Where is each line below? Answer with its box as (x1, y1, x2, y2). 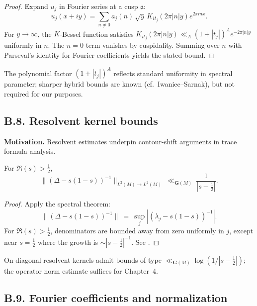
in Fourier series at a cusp (59, 1, 138, 11)
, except (229, 225, 254, 236)
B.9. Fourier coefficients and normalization (4, 290, 228, 305)
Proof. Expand (4, 1, 48, 11)
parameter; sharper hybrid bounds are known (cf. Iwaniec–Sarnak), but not (4, 79, 235, 89)
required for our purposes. (4, 88, 83, 99)
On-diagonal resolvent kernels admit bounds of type (4, 254, 162, 265)
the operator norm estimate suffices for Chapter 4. (4, 265, 158, 276)
